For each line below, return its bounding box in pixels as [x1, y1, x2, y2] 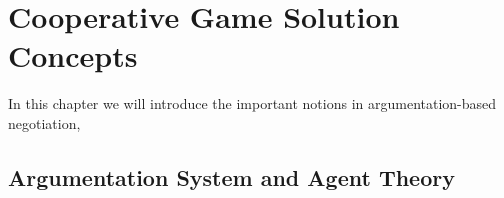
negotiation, [8, 112, 81, 133]
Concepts [8, 35, 138, 76]
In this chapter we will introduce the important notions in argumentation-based [8, 93, 497, 114]
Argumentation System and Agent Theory [8, 161, 455, 192]
